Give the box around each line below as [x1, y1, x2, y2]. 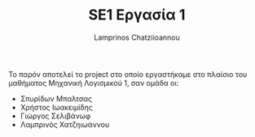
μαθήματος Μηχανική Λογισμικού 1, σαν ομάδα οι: [8, 78, 179, 88]
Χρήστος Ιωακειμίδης [20, 102, 94, 112]
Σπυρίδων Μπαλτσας [20, 93, 92, 103]
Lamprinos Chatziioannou [93, 32, 181, 42]
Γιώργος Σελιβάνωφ [20, 111, 91, 121]
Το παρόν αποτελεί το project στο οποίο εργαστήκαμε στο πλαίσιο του [8, 69, 248, 79]
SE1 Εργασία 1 [88, 6, 186, 24]
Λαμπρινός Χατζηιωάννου [20, 119, 110, 129]
